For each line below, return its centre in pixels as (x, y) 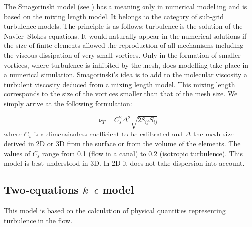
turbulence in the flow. (38, 220)
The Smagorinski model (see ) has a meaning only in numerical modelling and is (126, 6)
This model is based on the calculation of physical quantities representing (115, 210)
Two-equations (41, 190)
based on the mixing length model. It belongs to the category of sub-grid (114, 16)
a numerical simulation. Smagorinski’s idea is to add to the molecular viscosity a (126, 74)
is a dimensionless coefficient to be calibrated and (108, 134)
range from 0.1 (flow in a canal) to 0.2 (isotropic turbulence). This (143, 153)
